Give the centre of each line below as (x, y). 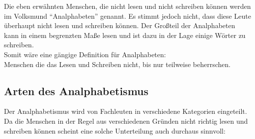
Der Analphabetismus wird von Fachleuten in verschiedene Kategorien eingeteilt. (126, 111)
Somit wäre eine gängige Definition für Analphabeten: (85, 54)
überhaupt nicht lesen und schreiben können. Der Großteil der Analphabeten (120, 25)
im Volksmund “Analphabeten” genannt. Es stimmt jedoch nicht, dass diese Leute (127, 16)
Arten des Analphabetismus (76, 90)
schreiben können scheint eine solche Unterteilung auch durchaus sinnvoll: (115, 130)
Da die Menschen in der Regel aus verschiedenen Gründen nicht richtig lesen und (126, 121)
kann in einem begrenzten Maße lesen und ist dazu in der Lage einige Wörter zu (125, 35)
